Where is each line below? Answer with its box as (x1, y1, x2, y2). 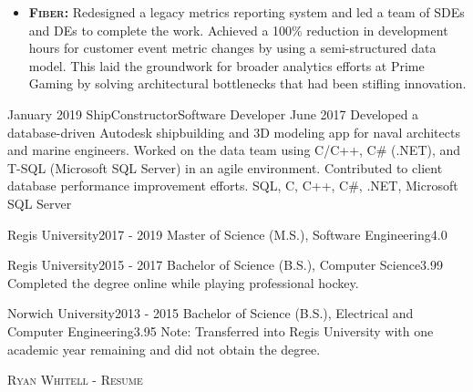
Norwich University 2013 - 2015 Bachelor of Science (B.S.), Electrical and (7, 304, 414, 323)
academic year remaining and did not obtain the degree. (7, 339, 321, 358)
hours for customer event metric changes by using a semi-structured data (28, 38, 437, 57)
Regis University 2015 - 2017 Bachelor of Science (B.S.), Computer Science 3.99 (7, 255, 444, 274)
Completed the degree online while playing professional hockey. (7, 273, 359, 292)
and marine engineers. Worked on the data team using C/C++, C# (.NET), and (7, 140, 461, 160)
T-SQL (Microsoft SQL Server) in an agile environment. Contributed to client (7, 158, 443, 177)
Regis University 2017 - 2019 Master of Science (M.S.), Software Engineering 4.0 (7, 224, 447, 243)
